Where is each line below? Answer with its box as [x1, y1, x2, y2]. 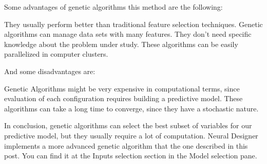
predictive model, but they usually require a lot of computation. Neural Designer [4, 130, 258, 140]
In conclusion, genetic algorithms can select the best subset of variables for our [4, 120, 252, 131]
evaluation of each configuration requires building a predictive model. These [4, 93, 243, 104]
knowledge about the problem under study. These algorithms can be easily [4, 38, 238, 49]
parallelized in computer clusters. [4, 49, 108, 59]
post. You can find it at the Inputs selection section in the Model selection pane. [4, 150, 257, 161]
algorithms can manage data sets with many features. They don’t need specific [4, 29, 252, 39]
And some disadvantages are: [4, 65, 96, 76]
